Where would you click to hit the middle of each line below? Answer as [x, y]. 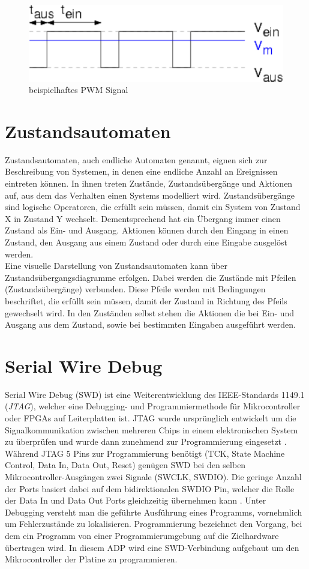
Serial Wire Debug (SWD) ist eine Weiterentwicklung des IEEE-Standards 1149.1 [155, 394]
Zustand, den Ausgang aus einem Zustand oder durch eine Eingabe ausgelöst [146, 242]
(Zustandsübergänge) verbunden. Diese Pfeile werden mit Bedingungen [135, 289]
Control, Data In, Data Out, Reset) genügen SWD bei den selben [125, 465]
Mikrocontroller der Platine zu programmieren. [91, 559]
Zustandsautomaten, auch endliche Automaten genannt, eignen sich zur [136, 159]
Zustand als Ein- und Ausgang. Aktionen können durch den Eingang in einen [147, 230]
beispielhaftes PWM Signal [79, 90]
